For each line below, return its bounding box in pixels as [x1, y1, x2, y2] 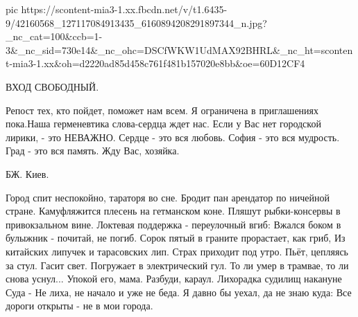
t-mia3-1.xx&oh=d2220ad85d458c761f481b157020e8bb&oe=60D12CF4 [6, 56, 305, 71]
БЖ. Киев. [6, 166, 49, 181]
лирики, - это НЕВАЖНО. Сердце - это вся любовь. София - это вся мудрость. [6, 129, 340, 144]
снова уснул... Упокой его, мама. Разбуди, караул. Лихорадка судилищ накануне [6, 271, 342, 286]
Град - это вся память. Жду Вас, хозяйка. [6, 143, 180, 158]
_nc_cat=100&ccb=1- [6, 29, 103, 44]
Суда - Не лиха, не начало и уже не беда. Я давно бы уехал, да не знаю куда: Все [6, 284, 352, 299]
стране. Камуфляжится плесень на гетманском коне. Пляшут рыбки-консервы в [6, 203, 341, 218]
